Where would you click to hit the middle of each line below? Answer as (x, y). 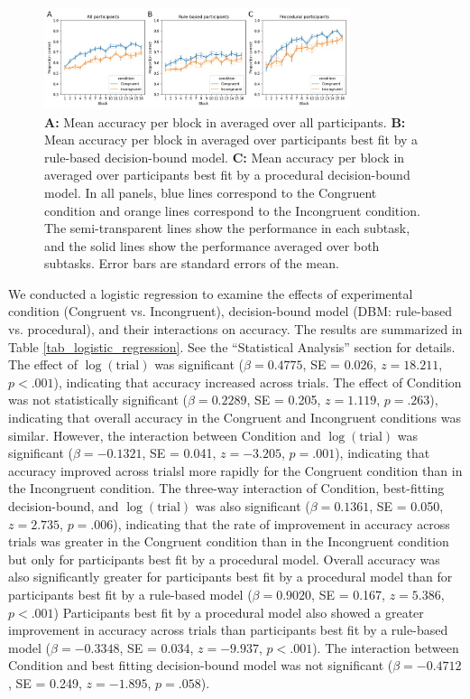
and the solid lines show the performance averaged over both (212, 245)
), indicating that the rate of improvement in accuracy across (281, 523)
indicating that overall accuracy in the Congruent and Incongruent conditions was (235, 418)
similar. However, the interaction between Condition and (165, 435)
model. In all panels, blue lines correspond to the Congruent (211, 192)
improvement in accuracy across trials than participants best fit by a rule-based (228, 630)
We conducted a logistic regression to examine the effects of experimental (211, 293)
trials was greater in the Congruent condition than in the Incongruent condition (229, 541)
